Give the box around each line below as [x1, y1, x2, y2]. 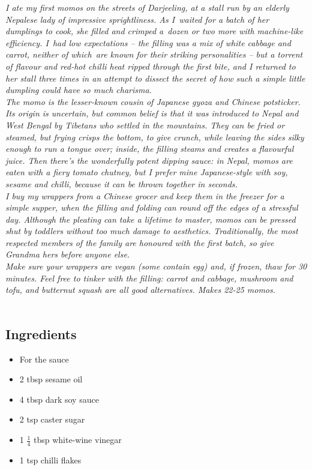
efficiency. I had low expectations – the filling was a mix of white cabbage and [5, 36, 291, 49]
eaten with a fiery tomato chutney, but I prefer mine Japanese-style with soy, [5, 166, 288, 178]
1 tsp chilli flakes [19, 453, 82, 466]
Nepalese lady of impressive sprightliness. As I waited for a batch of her [5, 13, 269, 25]
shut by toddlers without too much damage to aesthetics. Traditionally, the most [5, 224, 298, 237]
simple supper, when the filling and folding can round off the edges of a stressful [5, 201, 298, 214]
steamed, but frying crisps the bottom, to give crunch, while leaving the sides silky [5, 130, 304, 143]
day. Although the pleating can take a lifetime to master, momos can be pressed [5, 212, 296, 225]
